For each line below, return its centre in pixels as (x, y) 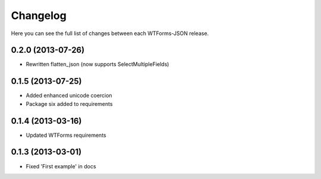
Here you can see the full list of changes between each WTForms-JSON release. (110, 33)
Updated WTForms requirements (66, 135)
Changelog (39, 15)
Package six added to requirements (69, 103)
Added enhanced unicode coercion (69, 96)
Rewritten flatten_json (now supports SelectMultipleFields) (97, 64)
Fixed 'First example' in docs (61, 166)
